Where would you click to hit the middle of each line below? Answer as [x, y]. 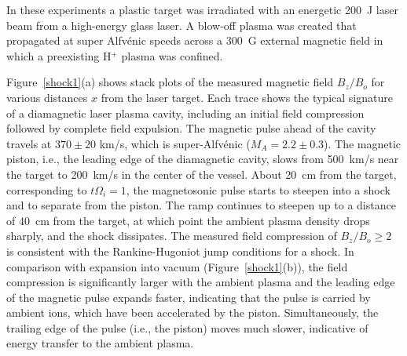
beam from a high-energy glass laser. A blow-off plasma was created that [181, 25]
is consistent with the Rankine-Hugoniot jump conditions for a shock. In [180, 251]
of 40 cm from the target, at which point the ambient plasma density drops [188, 220]
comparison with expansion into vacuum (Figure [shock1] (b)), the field [177, 266]
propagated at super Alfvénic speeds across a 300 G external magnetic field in [195, 40]
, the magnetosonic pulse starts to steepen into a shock [258, 189]
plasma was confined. [172, 55]
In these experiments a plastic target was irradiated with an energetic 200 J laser [202, 9]
